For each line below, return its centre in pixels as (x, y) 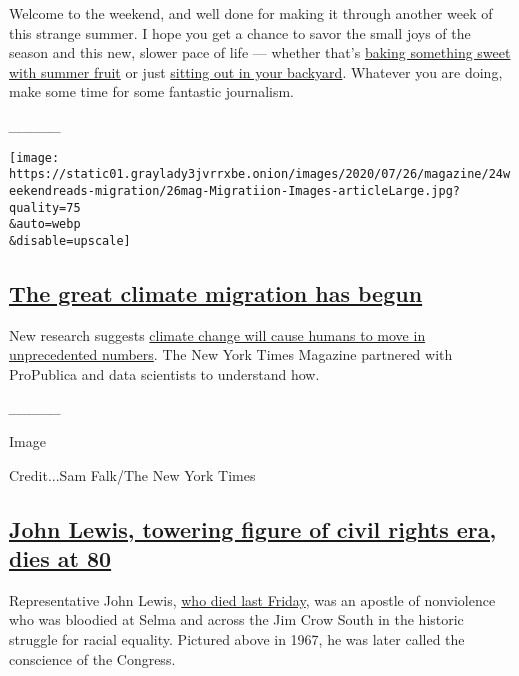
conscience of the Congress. (92, 658)
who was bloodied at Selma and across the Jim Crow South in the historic (236, 619)
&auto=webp (45, 224)
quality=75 (45, 207)
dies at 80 (60, 558)
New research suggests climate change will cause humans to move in (217, 334)
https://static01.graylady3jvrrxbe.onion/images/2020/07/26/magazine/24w (260, 174)
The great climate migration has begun (216, 292)
